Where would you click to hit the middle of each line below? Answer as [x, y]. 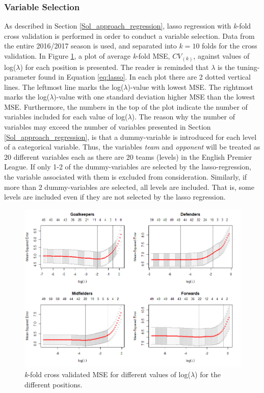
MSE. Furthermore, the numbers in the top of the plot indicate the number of [126, 106]
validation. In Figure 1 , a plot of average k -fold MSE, [87, 56]
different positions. [54, 385]
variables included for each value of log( [66, 117]
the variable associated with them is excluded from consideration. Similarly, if [126, 177]
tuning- [248, 67]
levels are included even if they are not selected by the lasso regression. [115, 197]
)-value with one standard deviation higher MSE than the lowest [154, 97]
